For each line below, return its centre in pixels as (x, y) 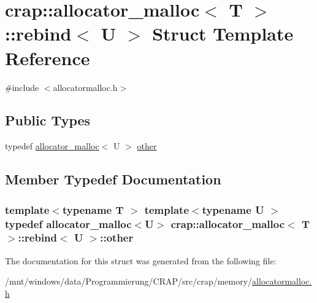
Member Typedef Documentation (113, 179)
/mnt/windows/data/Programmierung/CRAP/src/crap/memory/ (129, 281)
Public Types (48, 120)
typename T (93, 209)
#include (22, 87)
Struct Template (223, 33)
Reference (48, 57)
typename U (233, 209)
